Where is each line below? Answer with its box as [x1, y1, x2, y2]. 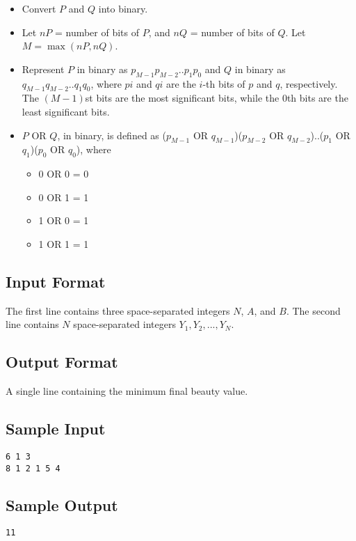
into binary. [98, 1, 148, 15]
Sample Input [6, 418, 106, 439]
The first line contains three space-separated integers [6, 303, 230, 317]
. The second [286, 303, 341, 317]
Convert [22, 1, 56, 15]
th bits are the [286, 91, 348, 105]
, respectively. [280, 76, 338, 91]
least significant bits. [22, 104, 110, 118]
